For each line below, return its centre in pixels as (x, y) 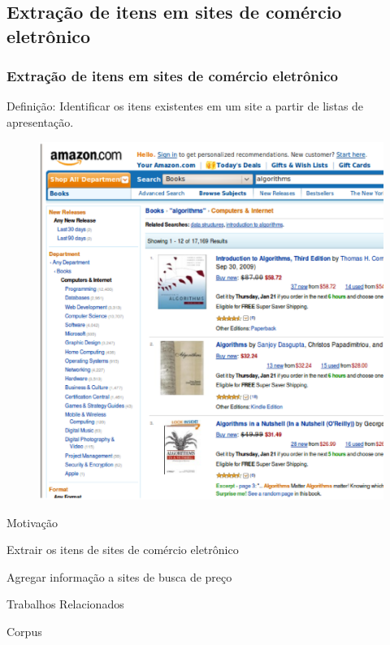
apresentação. (40, 121)
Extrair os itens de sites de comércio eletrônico (123, 550)
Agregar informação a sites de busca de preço (119, 576)
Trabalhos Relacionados (65, 604)
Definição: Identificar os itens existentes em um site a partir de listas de (185, 106)
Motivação (32, 522)
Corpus (24, 631)
